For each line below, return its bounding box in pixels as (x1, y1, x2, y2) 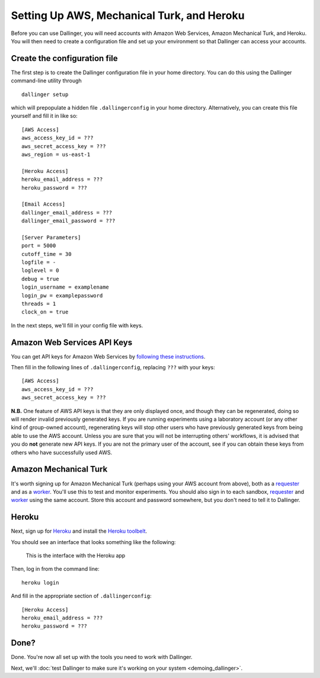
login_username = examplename (21, 284, 110, 290)
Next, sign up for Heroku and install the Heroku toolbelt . (11, 527, 148, 535)
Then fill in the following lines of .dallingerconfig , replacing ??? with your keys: (11, 364, 216, 371)
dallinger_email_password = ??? (21, 218, 116, 225)
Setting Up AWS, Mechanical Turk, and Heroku (11, 9, 245, 22)
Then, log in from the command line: (11, 565, 100, 573)
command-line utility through (11, 77, 82, 84)
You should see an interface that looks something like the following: (11, 538, 176, 545)
